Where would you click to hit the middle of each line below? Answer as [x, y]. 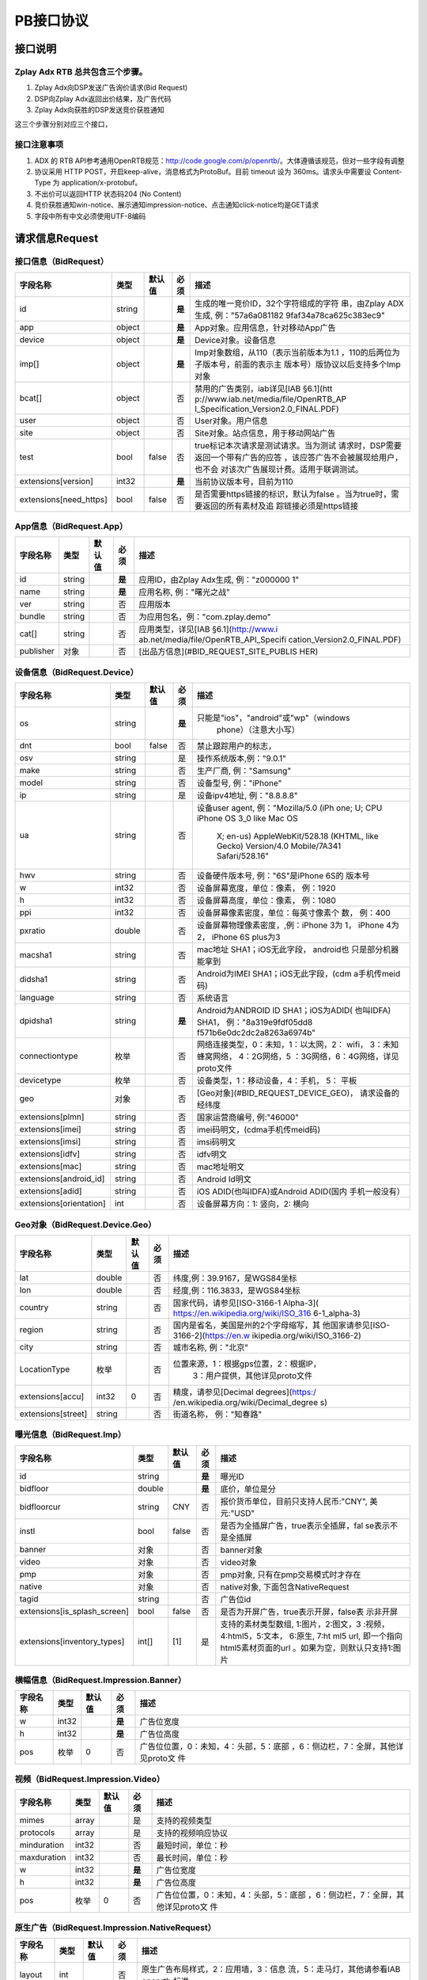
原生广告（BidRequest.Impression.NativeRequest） [115, 1927]
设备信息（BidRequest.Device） [76, 672]
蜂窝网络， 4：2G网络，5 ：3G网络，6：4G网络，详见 [298, 1057]
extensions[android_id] [62, 1178]
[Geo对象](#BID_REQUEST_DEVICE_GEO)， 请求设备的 [298, 1093]
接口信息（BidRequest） [62, 261]
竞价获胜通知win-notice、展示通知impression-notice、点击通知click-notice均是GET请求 [177, 205]
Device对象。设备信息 [235, 340]
